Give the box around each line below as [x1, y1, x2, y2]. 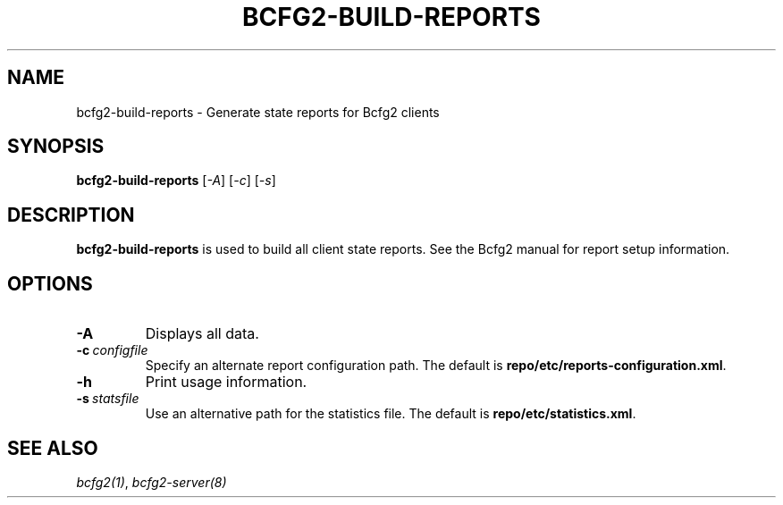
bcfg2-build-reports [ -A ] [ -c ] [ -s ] [76, 173, 276, 189]
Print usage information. [145, 373, 307, 391]
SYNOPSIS [7, 135, 105, 158]
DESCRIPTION [7, 203, 135, 226]
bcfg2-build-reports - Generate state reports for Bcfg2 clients [76, 104, 440, 120]
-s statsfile [76, 391, 139, 407]
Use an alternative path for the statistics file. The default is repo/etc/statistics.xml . [145, 406, 636, 422]
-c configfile [76, 342, 148, 358]
